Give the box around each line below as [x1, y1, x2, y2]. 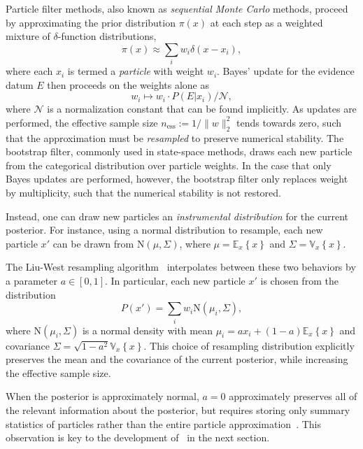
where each [6, 64, 53, 78]
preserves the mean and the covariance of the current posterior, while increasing [6, 352, 348, 366]
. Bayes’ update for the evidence [217, 64, 355, 78]
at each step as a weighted [210, 15, 323, 29]
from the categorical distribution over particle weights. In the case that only [6, 157, 332, 172]
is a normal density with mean [82, 322, 213, 337]
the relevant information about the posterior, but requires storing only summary [6, 402, 350, 417]
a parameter [6, 273, 57, 288]
